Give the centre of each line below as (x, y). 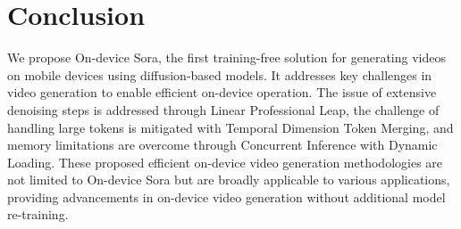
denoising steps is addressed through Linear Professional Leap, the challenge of (223, 109)
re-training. (38, 214)
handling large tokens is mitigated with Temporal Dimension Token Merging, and (230, 127)
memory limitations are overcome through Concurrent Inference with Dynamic (222, 145)
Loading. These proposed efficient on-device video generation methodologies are (225, 162)
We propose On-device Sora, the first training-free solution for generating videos (227, 57)
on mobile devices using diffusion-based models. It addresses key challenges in (220, 74)
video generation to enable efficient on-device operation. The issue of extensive (222, 92)
